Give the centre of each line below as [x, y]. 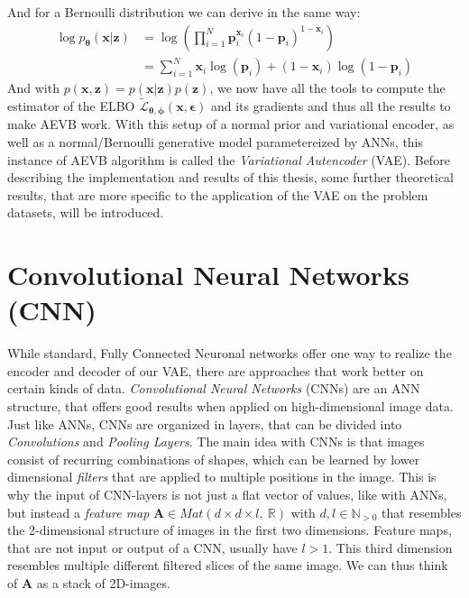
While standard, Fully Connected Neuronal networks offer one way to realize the [230, 353]
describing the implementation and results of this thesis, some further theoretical [231, 177]
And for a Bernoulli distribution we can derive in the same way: [184, 12]
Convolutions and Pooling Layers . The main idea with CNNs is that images [216, 442]
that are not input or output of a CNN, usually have [152, 547]
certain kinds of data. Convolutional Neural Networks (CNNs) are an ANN [214, 388]
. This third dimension [391, 547]
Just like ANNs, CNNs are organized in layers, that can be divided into [205, 423]
